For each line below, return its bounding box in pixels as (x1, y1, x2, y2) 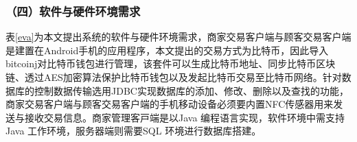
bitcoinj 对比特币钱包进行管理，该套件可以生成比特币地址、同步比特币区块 (5, 56, 336, 71)
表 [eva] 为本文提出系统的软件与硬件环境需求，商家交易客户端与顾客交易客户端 (5, 29, 352, 44)
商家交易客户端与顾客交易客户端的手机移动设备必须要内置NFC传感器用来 (5, 97, 334, 111)
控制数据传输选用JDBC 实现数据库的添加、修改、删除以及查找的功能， (34, 83, 349, 97)
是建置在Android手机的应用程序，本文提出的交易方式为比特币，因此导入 (5, 43, 329, 57)
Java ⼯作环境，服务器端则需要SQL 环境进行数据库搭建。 (5, 123, 262, 138)
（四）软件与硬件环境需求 (5, 2, 141, 19)
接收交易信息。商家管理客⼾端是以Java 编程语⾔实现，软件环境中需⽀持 (24, 110, 345, 124)
